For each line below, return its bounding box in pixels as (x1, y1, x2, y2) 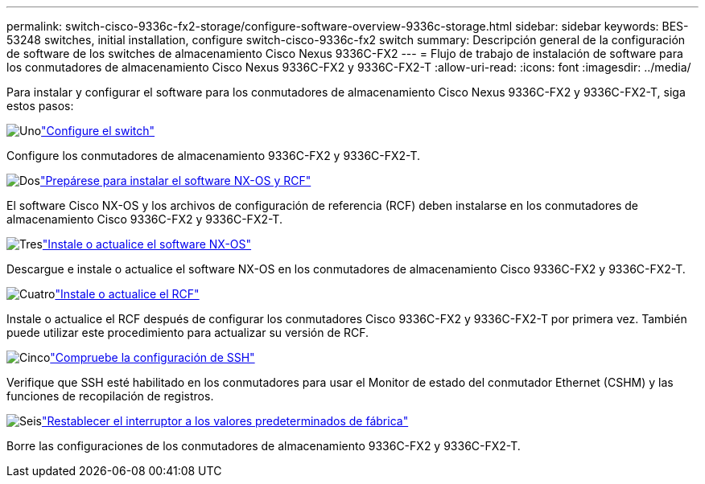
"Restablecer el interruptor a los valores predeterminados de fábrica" (41, 414, 409, 428)
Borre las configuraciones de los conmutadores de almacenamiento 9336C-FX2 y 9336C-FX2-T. (6, 439, 521, 453)
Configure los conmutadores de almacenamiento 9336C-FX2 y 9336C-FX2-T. (6, 149, 421, 162)
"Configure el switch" (41, 124, 155, 137)
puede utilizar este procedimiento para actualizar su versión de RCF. (6, 326, 369, 339)
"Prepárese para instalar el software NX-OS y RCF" (39, 174, 311, 187)
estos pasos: (6, 99, 74, 113)
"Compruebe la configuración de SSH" (50, 351, 255, 364)
